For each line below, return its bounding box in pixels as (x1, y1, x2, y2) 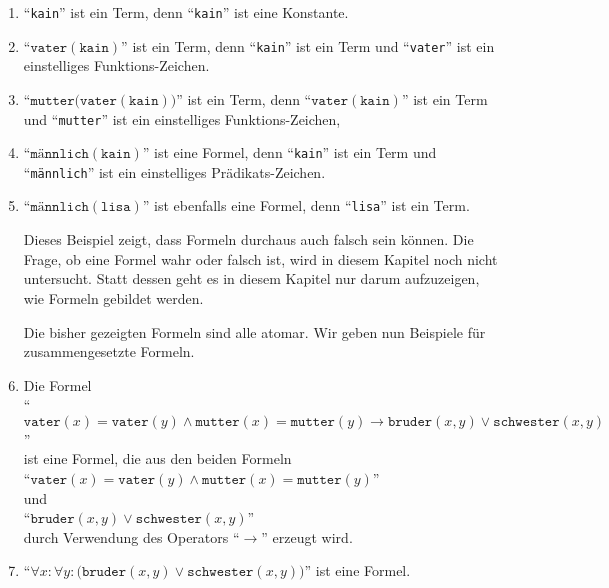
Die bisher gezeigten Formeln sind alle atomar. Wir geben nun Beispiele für (23, 321, 486, 342)
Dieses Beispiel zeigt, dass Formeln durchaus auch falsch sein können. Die (23, 229, 474, 250)
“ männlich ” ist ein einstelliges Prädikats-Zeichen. (23, 161, 326, 182)
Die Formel (23, 374, 92, 395)
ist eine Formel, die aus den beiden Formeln (23, 448, 292, 469)
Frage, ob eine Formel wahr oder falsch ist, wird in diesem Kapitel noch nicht (23, 248, 498, 269)
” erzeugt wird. (261, 526, 353, 547)
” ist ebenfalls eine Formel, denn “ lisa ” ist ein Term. (142, 195, 470, 216)
